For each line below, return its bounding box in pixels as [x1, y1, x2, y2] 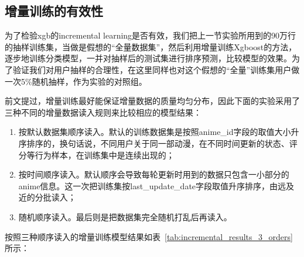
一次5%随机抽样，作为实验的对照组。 [5, 75, 147, 87]
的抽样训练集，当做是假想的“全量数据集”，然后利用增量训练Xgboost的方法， [5, 40, 297, 53]
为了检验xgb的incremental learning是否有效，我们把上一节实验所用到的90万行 [5, 29, 296, 41]
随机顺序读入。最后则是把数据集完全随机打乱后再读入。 [18, 210, 232, 223]
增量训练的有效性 [5, 2, 103, 20]
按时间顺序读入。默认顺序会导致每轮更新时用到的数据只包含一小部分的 [18, 168, 289, 180]
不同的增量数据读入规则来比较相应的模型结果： [21, 106, 201, 118]
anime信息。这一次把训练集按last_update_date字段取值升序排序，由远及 [18, 179, 295, 192]
